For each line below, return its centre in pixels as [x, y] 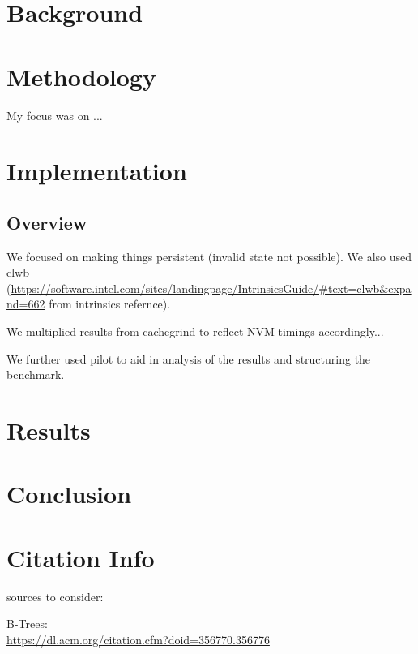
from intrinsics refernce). [110, 304]
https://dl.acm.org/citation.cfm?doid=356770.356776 [138, 639]
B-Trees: [27, 624]
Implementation [97, 171]
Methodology [81, 76]
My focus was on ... [55, 115]
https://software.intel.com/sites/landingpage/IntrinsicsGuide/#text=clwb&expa [211, 288]
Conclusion [69, 494]
